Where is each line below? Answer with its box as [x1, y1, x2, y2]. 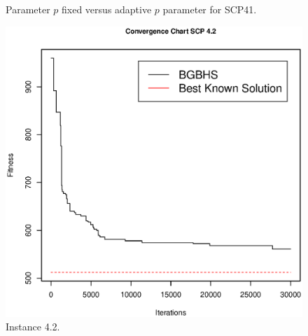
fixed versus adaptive [62, 2, 152, 16]
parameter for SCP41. [162, 2, 257, 16]
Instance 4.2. [6, 319, 60, 334]
